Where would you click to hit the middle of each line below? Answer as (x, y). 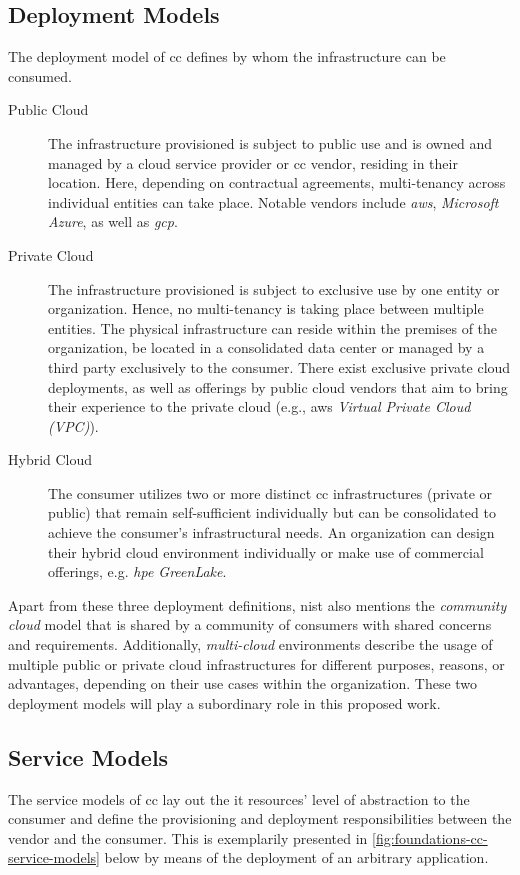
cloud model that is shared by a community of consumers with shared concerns (250, 624)
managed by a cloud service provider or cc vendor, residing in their (253, 162)
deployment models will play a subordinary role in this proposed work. (224, 702)
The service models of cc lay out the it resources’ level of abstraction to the (239, 798)
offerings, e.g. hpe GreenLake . (137, 571)
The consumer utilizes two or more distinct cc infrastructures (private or (270, 492)
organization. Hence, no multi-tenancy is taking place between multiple (266, 308)
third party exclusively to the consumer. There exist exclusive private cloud (279, 366)
